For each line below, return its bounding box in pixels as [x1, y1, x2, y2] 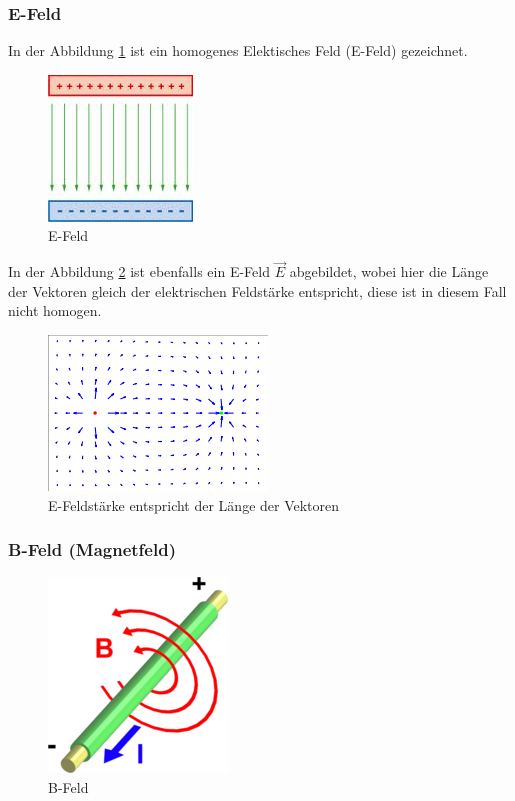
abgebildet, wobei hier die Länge [289, 261, 489, 282]
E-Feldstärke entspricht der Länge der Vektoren [48, 494, 340, 515]
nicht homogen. [8, 300, 102, 321]
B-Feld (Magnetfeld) [8, 537, 176, 562]
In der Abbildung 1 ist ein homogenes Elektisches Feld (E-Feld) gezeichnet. [8, 40, 468, 61]
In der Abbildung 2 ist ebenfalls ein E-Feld [8, 261, 270, 282]
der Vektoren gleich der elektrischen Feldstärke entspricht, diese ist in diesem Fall [8, 280, 507, 301]
